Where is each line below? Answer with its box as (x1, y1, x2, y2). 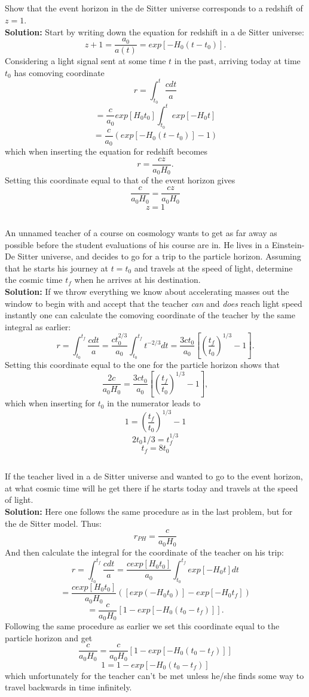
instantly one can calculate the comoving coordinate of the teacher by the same (5, 309, 295, 321)
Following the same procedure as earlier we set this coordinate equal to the (5, 620, 280, 632)
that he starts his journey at (5, 261, 108, 274)
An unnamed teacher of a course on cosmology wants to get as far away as (5, 226, 277, 239)
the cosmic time (5, 273, 63, 286)
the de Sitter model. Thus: (5, 517, 102, 529)
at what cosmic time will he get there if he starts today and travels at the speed (5, 481, 298, 494)
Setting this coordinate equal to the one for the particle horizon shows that (5, 358, 280, 371)
